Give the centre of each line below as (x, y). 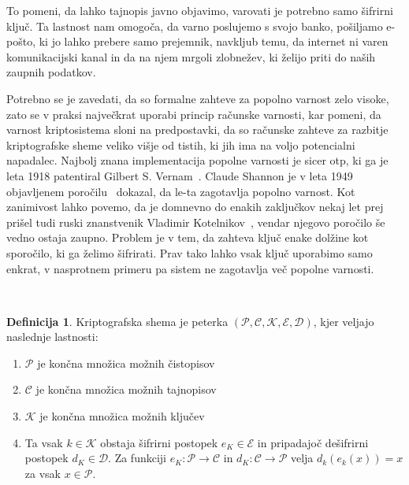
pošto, (21, 41)
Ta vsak (44, 442)
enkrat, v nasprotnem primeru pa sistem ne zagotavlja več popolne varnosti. (190, 268)
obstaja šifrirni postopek (159, 442)
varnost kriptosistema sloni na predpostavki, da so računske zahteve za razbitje (197, 130)
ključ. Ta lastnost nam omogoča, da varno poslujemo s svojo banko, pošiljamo (195, 26)
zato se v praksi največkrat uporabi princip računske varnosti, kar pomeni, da (194, 114)
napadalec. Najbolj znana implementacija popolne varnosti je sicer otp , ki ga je (197, 160)
